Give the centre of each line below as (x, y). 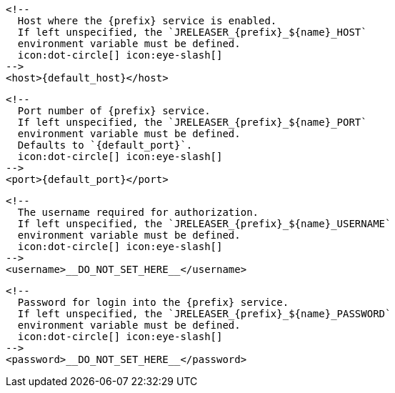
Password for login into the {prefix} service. (153, 302)
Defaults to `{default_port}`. (105, 145)
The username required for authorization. (138, 212)
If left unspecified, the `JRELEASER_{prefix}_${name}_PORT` (192, 122)
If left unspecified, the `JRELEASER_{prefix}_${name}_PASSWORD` (204, 314)
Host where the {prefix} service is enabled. (147, 21)
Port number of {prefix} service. (114, 111)
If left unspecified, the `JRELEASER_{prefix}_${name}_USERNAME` (204, 224)
